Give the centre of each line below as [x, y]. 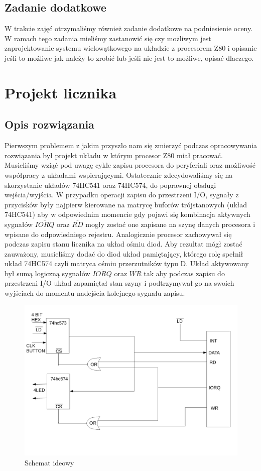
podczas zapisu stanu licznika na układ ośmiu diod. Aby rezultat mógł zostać [123, 244]
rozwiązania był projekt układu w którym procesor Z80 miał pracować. [114, 155]
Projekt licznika [61, 92]
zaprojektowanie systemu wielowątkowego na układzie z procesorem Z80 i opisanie [131, 48]
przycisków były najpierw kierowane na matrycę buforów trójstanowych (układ [126, 204]
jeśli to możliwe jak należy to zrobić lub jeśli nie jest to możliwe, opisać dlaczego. [129, 57]
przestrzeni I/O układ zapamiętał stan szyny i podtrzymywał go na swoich [119, 283]
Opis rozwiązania [49, 124]
